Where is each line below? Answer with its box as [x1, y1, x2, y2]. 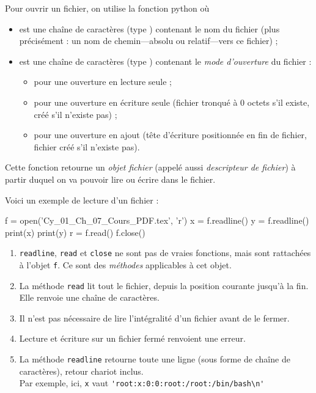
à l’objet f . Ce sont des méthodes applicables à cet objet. [19, 258, 232, 271]
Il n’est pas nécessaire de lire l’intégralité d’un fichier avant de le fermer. [19, 311, 290, 324]
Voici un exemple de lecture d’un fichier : [5, 193, 159, 206]
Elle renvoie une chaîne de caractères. [19, 291, 160, 304]
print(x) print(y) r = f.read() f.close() [5, 226, 145, 238]
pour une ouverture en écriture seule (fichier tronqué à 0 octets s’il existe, [34, 95, 310, 108]
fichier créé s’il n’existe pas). [34, 140, 140, 153]
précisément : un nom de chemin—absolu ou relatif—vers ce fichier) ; [19, 34, 278, 47]
